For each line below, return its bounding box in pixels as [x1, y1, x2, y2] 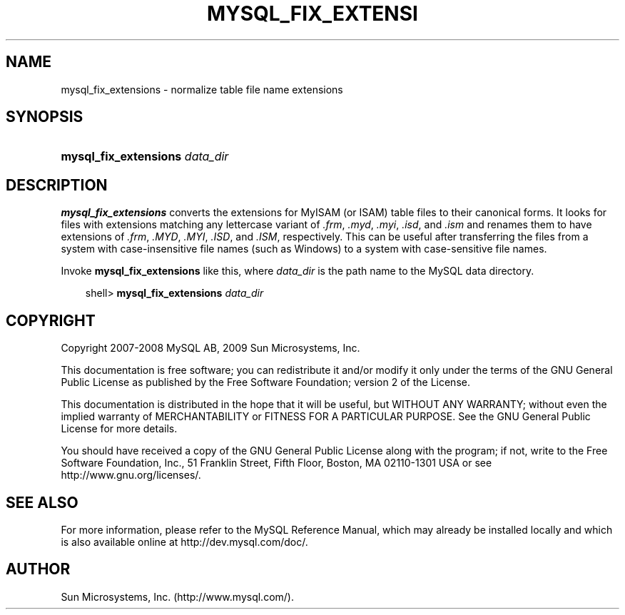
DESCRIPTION [6, 176, 108, 194]
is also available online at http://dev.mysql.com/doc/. [61, 535, 308, 548]
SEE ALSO [6, 493, 78, 512]
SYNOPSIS [6, 108, 83, 126]
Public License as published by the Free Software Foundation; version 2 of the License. [61, 376, 470, 389]
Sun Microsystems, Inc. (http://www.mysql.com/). [61, 590, 294, 603]
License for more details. [61, 422, 178, 435]
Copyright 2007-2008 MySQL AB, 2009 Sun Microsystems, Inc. [61, 342, 360, 355]
